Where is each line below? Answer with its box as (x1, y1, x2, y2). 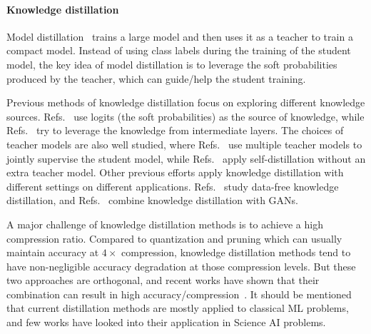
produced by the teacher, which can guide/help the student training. (6, 71, 306, 86)
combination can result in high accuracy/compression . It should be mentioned (6, 286, 352, 301)
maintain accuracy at (6, 245, 99, 260)
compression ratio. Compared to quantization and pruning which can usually (6, 231, 342, 246)
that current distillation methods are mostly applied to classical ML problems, (6, 300, 349, 315)
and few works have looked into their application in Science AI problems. (6, 315, 326, 330)
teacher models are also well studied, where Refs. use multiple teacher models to (6, 136, 362, 151)
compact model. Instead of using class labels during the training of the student (6, 43, 351, 58)
